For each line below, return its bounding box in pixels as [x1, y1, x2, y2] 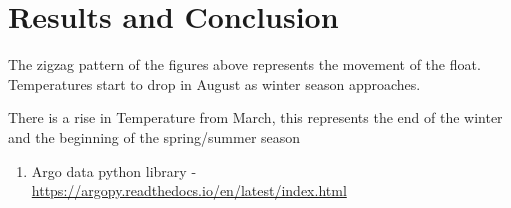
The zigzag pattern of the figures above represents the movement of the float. [8, 54, 481, 75]
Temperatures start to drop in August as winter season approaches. [8, 73, 421, 94]
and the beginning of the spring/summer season [8, 126, 301, 147]
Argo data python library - [31, 160, 197, 181]
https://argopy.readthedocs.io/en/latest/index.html [31, 180, 347, 201]
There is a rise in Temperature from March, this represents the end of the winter [8, 107, 503, 128]
